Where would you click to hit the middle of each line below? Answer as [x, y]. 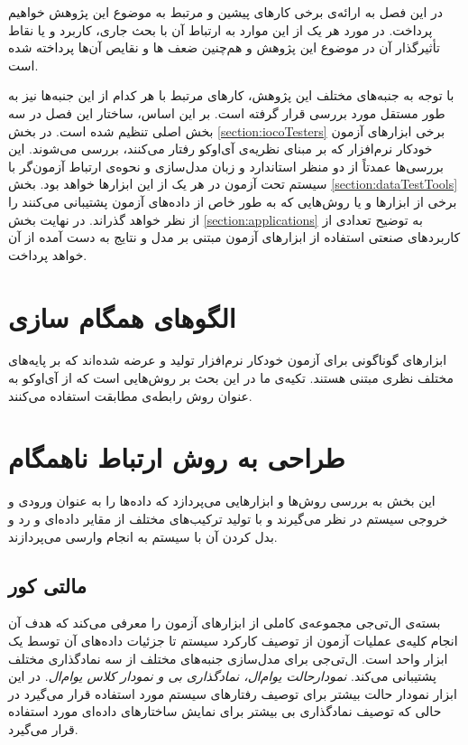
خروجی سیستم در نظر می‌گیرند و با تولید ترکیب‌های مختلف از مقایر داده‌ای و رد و [228, 518]
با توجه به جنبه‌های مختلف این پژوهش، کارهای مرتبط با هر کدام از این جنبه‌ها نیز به [231, 95]
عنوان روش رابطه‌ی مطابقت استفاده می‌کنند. [130, 395]
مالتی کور [47, 585]
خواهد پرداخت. [48, 254]
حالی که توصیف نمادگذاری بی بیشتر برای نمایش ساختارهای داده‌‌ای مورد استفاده [225, 711]
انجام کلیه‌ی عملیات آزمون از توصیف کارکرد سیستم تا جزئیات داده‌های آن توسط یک [233, 640]
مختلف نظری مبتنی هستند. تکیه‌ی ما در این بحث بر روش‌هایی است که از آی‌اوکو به [231, 378]
